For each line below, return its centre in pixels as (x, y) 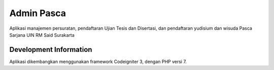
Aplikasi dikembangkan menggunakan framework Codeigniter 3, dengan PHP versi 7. (98, 61)
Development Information (51, 50)
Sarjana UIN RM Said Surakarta (42, 35)
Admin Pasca (38, 13)
